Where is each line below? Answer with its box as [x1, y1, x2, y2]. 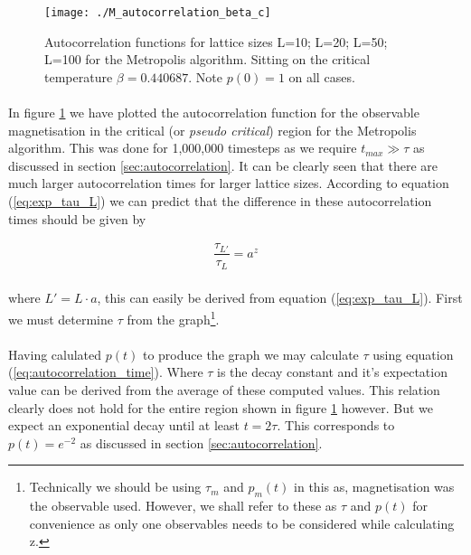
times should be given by [8, 209, 146, 228]
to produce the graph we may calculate [142, 344, 359, 363]
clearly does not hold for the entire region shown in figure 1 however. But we [8, 398, 433, 417]
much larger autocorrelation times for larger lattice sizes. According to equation [8, 174, 449, 193]
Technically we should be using [29, 477, 202, 496]
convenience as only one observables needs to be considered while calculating [29, 513, 455, 532]
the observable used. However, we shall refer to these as [29, 496, 337, 515]
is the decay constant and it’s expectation [217, 362, 447, 381]
